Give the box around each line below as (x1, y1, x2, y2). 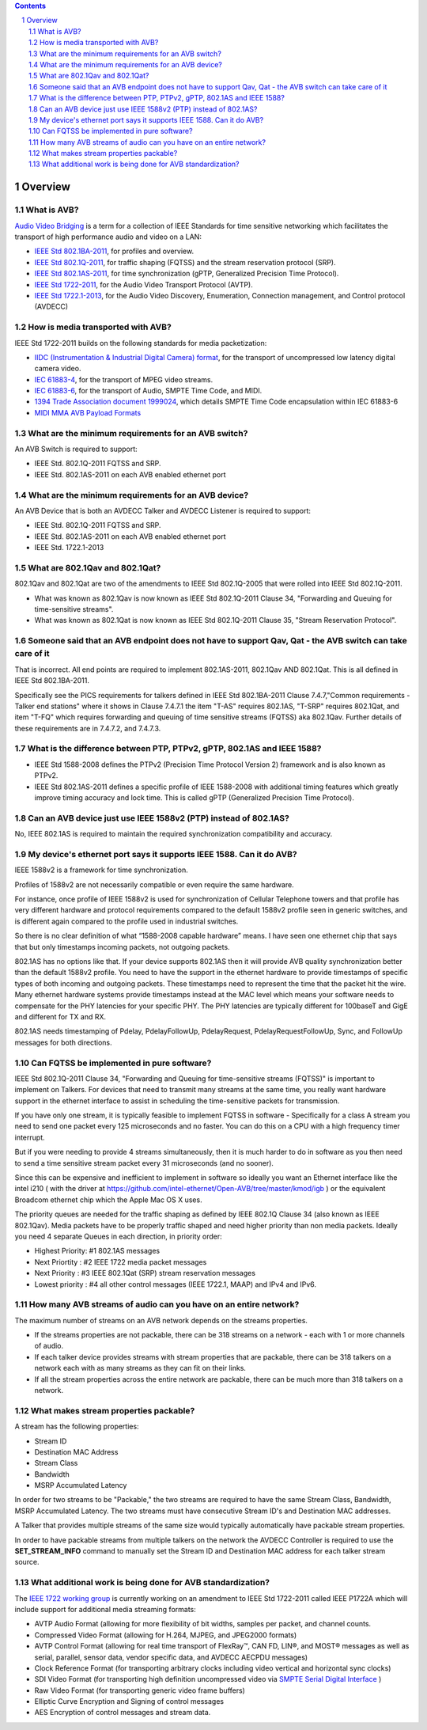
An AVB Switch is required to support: (14, 444, 138, 453)
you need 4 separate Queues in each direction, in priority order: (14, 1231, 223, 1241)
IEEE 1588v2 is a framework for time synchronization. (14, 865, 189, 874)
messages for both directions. (14, 1038, 112, 1047)
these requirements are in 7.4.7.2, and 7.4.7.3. (14, 723, 161, 733)
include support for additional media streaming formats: (14, 1604, 197, 1614)
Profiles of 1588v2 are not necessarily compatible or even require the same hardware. (14, 879, 294, 890)
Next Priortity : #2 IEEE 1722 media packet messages (34, 1257, 207, 1266)
